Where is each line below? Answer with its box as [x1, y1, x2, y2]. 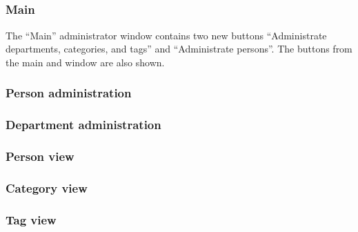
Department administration [6, 116, 161, 133]
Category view [6, 179, 88, 196]
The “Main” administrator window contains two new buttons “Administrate [6, 28, 327, 42]
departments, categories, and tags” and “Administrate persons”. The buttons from [6, 41, 352, 56]
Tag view [6, 211, 57, 228]
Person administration [6, 84, 132, 101]
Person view [6, 148, 74, 165]
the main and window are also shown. [6, 55, 165, 69]
